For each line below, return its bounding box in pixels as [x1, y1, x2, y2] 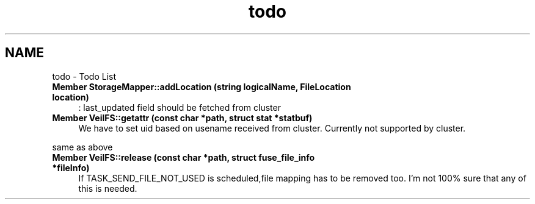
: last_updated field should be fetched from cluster [78, 102, 281, 113]
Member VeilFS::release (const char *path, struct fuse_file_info [52, 152, 315, 163]
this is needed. [78, 183, 137, 194]
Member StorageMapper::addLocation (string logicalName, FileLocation [52, 81, 351, 92]
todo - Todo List [52, 71, 117, 82]
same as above [52, 141, 113, 152]
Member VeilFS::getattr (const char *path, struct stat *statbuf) [52, 112, 313, 123]
